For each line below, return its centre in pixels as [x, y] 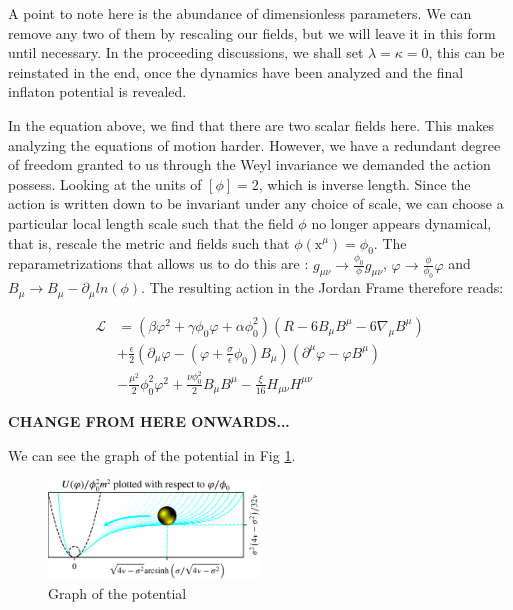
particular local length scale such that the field [151, 222]
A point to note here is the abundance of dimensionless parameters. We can [240, 13]
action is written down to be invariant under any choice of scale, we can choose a [256, 203]
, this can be [466, 52]
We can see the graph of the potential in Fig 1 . [152, 454]
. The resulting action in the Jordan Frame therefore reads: [322, 287]
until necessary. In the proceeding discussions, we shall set [186, 52]
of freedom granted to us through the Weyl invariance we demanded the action [249, 164]
